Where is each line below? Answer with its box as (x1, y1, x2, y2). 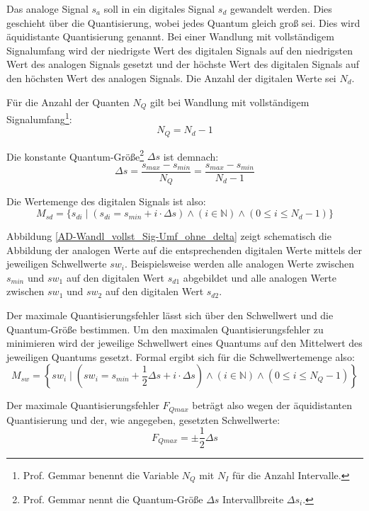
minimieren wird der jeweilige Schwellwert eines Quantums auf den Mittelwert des (6, 335, 363, 350)
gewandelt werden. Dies (229, 1, 332, 16)
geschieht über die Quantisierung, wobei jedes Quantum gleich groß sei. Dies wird (6, 15, 361, 30)
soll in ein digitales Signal (103, 1, 215, 16)
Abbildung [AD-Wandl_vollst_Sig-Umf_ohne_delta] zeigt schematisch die (6, 229, 331, 243)
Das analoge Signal (6, 1, 89, 16)
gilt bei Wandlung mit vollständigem (149, 94, 310, 109)
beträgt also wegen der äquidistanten (192, 398, 352, 413)
